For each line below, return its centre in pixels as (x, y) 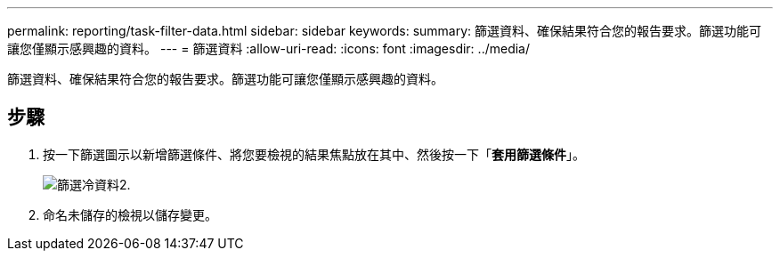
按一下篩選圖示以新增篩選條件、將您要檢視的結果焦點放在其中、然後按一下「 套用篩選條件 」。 (314, 154)
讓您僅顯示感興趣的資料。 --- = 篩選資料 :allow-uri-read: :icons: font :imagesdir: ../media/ (269, 48)
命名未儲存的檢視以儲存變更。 (130, 214)
